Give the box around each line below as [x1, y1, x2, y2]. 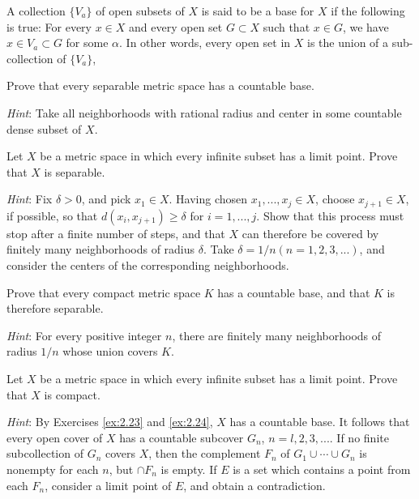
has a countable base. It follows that [229, 413, 410, 430]
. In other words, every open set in [119, 34, 291, 51]
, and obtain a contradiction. [183, 476, 326, 493]
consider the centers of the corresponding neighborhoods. [6, 256, 289, 273]
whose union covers [62, 343, 158, 360]
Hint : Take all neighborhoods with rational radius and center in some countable [6, 104, 402, 121]
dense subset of [6, 120, 82, 137]
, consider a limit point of [45, 476, 172, 493]
